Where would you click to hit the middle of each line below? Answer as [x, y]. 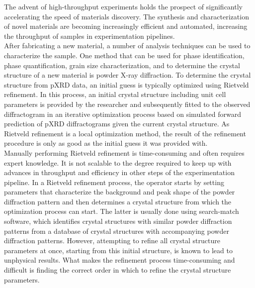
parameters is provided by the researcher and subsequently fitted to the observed [127, 104]
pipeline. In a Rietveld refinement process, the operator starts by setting [114, 182]
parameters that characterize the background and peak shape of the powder [120, 192]
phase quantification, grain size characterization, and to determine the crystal [122, 65]
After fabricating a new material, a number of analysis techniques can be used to [127, 46]
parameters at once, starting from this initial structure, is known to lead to [118, 250]
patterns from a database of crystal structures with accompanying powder [117, 231]
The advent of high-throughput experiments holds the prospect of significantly [123, 6]
